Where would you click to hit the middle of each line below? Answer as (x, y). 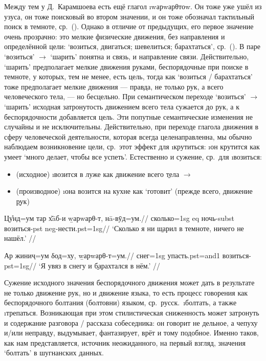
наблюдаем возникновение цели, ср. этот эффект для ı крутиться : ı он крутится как (132, 146)
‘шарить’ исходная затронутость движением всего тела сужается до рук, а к (122, 106)
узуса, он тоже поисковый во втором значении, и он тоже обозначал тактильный (129, 16)
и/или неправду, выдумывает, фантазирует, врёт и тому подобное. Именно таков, (131, 333)
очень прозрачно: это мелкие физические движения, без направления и (115, 36)
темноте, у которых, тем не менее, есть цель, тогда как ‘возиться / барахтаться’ (128, 76)
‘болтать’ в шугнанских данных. (54, 353)
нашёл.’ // (20, 238)
